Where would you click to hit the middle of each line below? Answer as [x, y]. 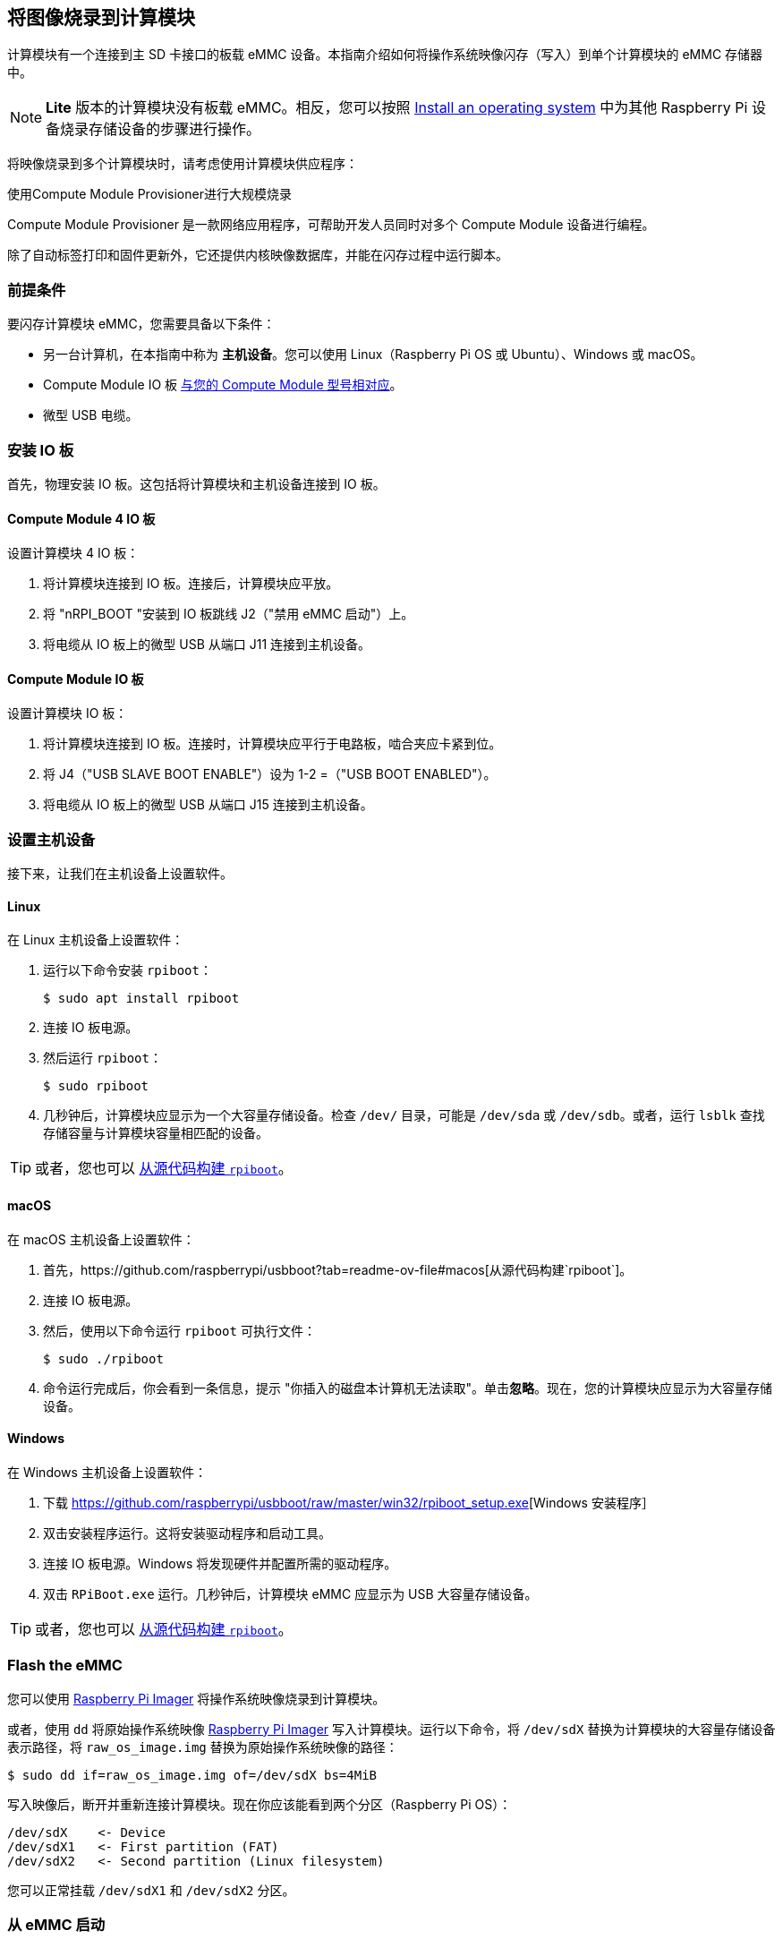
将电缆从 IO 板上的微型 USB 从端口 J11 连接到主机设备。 [207, 645]
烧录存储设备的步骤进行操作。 [161, 129]
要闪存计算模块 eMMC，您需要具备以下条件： [141, 324]
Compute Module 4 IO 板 [81, 518]
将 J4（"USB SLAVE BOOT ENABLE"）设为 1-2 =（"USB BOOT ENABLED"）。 [270, 774]
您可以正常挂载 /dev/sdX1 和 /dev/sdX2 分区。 [151, 1890]
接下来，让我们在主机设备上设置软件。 [120, 874]
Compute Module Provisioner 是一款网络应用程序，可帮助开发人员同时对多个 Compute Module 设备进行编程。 [331, 225]
